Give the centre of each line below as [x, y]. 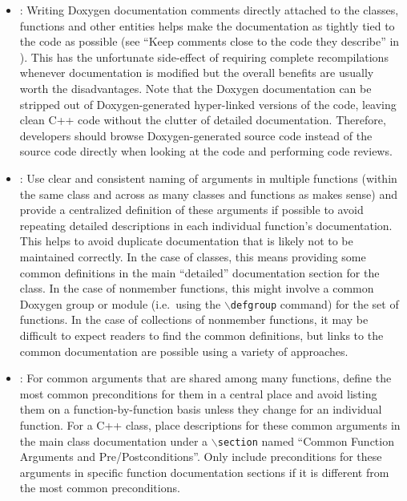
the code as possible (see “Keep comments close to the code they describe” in [210, 41]
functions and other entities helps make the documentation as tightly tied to [207, 25]
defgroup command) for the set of [314, 303]
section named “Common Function [306, 440]
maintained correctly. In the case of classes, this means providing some [193, 256]
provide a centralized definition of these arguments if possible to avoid [191, 210]
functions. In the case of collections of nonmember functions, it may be [194, 319]
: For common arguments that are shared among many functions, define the [206, 378]
